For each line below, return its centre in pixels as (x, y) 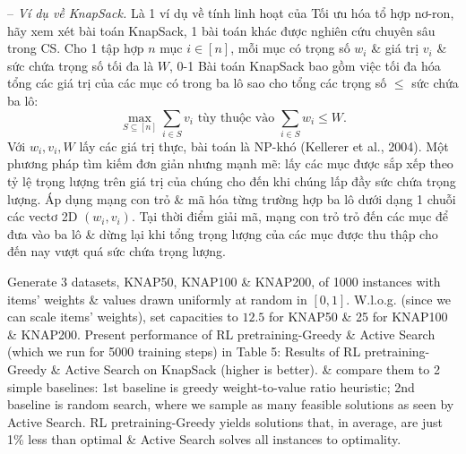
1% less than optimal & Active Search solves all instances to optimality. (204, 439)
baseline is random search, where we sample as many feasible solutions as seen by (231, 404)
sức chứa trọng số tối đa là (81, 65)
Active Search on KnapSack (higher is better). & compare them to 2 (252, 369)
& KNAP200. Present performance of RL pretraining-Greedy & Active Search (221, 334)
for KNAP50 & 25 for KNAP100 (358, 317)
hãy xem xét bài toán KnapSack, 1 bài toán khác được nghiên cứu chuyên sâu (221, 30)
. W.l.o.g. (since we (399, 299)
